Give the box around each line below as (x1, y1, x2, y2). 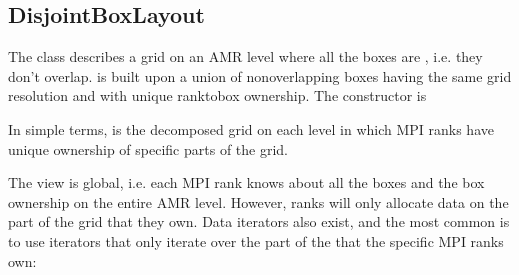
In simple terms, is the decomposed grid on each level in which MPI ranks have (8, 118, 494, 139)
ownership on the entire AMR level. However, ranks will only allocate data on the (8, 191, 509, 212)
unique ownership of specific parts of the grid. (8, 138, 288, 159)
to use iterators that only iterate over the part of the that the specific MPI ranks (8, 230, 504, 251)
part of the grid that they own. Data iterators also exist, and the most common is (8, 211, 510, 232)
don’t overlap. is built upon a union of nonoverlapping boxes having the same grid (8, 65, 512, 86)
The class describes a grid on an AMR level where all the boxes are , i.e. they (8, 46, 483, 67)
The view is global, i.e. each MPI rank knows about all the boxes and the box (8, 172, 485, 193)
